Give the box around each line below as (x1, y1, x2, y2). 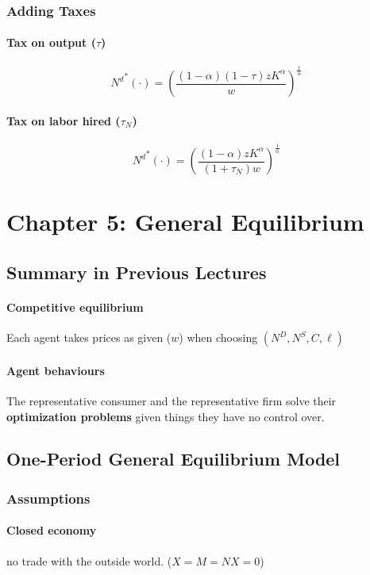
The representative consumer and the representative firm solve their (6, 392, 337, 408)
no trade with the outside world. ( (6, 552, 172, 569)
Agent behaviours (6, 362, 105, 378)
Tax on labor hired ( (6, 112, 121, 128)
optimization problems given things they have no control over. (6, 408, 325, 424)
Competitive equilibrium (6, 298, 144, 315)
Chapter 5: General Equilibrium (6, 205, 364, 238)
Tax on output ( (6, 34, 96, 51)
